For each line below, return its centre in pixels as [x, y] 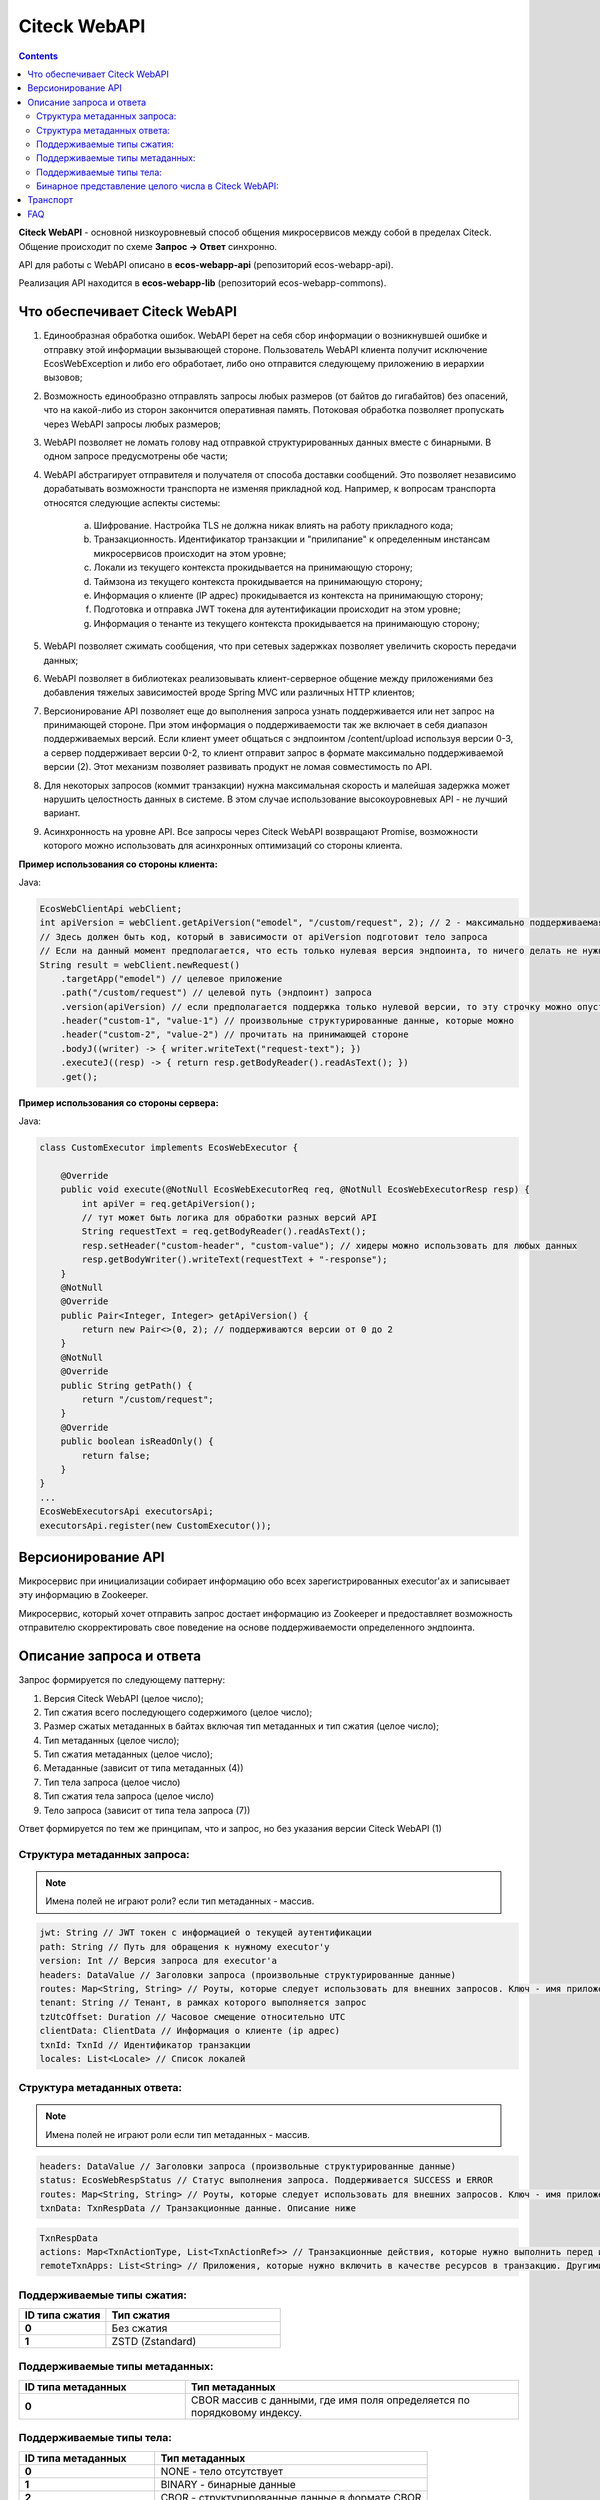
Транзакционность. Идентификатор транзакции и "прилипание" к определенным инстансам [291, 539]
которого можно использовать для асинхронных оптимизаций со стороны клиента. [223, 846]
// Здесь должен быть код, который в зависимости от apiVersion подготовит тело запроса [264, 936]
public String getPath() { [127, 1385]
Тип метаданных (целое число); [111, 1740]
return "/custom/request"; [147, 1399]
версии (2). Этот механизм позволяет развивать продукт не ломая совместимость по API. [238, 767]
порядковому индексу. [246, 2412]
